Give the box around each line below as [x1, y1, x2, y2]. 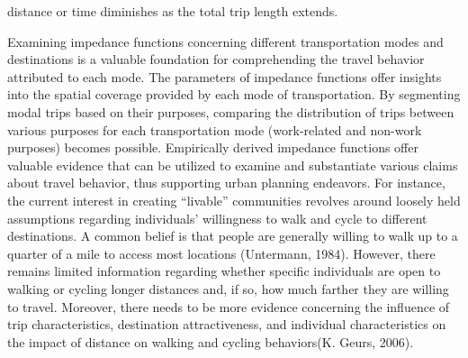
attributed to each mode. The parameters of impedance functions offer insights [7, 67, 442, 86]
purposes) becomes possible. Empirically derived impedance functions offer [7, 138, 418, 157]
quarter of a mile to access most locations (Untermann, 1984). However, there [7, 243, 436, 262]
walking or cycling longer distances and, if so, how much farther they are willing [7, 279, 449, 298]
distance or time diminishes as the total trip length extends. [7, 2, 338, 20]
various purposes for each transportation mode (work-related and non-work [7, 120, 422, 139]
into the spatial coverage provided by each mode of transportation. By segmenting [7, 85, 461, 104]
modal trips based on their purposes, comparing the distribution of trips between [7, 102, 454, 121]
